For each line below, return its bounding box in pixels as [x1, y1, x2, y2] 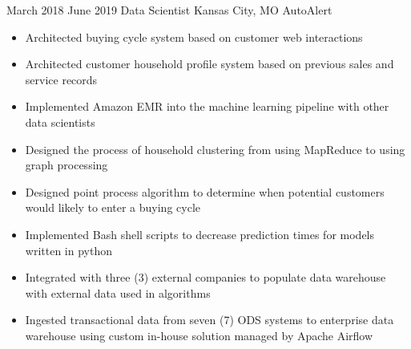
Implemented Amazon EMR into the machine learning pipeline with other [25, 98, 389, 115]
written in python [25, 241, 112, 258]
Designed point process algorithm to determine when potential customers [25, 183, 385, 200]
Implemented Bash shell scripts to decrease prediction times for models [25, 225, 375, 242]
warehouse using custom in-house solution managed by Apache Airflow [25, 327, 373, 343]
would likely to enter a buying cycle [25, 199, 200, 216]
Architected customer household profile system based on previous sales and [25, 55, 394, 72]
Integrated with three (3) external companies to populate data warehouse [25, 269, 386, 286]
